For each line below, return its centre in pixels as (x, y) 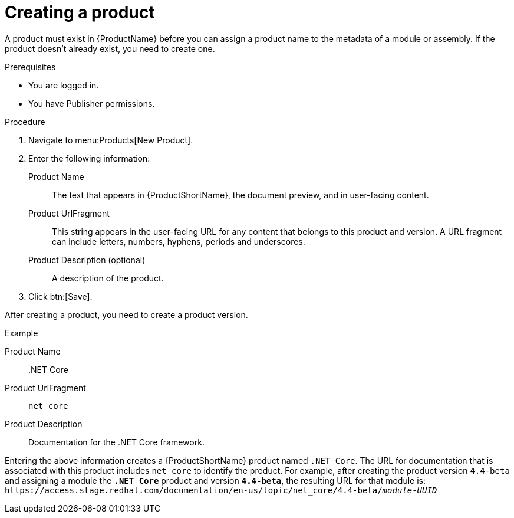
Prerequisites (30, 67)
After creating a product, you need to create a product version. (126, 314)
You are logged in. (64, 85)
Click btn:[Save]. (60, 296)
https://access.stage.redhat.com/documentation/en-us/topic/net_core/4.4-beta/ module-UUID (221, 490)
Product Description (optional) (87, 260)
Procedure (25, 122)
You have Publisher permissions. (92, 103)
